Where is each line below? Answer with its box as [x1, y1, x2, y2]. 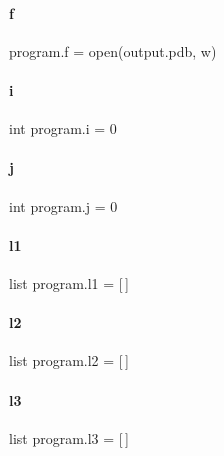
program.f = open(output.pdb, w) [9, 40, 217, 61]
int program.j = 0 [9, 195, 118, 216]
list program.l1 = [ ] [9, 272, 129, 293]
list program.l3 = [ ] [9, 427, 129, 448]
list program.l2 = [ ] [9, 350, 129, 371]
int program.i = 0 [9, 118, 117, 139]
